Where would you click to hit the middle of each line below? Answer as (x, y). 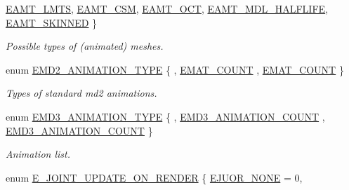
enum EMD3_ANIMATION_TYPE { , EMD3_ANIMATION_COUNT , (165, 116)
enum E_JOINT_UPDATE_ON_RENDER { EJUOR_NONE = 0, (154, 177)
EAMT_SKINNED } (52, 22)
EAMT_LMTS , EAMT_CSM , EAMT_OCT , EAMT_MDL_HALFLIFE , (167, 8)
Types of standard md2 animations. (81, 93)
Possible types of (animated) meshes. (85, 46)
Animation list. (38, 154)
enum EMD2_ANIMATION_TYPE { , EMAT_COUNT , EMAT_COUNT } (175, 69)
